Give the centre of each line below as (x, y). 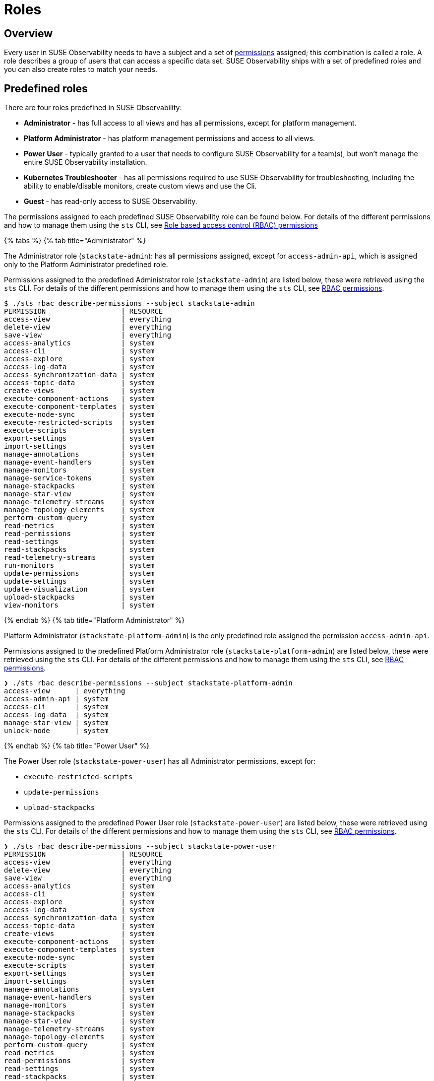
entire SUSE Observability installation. (86, 162)
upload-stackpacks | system (79, 597)
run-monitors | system (79, 566)
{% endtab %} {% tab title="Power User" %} (77, 746)
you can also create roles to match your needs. (81, 69)
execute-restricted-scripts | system (79, 423)
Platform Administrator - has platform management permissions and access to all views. (170, 138)
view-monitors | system (79, 605)
